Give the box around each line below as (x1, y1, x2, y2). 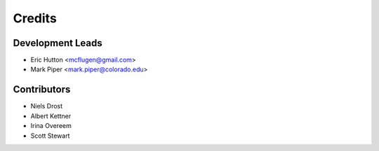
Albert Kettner (30, 112, 72, 120)
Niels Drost (30, 102, 63, 110)
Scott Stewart (30, 131, 70, 140)
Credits (13, 10, 58, 26)
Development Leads (13, 37, 103, 49)
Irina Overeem (30, 122, 72, 130)
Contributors (13, 84, 71, 96)
